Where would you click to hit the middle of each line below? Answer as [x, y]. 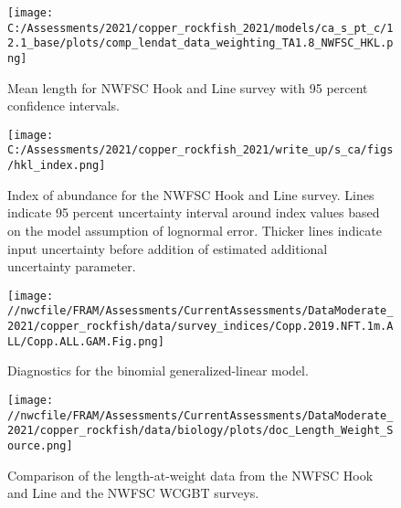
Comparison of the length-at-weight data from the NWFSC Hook [190, 475]
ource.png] [40, 445]
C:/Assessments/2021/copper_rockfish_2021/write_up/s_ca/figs [200, 150]
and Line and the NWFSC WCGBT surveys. [133, 493]
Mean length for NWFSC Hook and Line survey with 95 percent [188, 87]
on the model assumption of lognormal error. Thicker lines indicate [195, 230]
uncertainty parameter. [72, 266]
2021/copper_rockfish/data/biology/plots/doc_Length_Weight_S [200, 431]
